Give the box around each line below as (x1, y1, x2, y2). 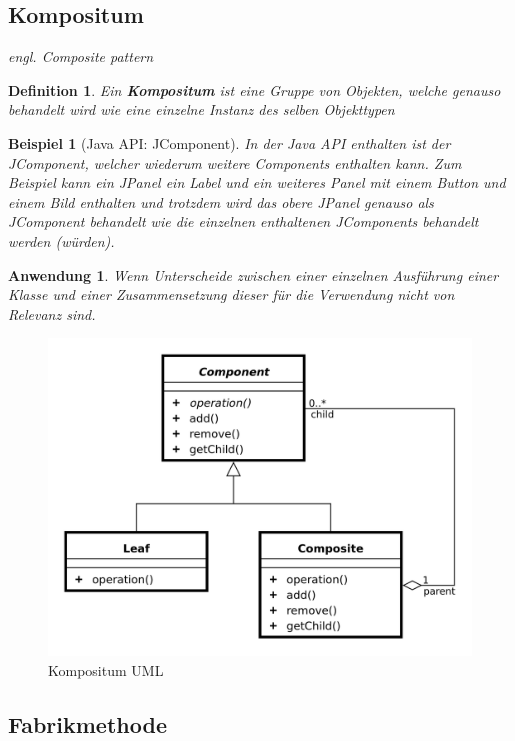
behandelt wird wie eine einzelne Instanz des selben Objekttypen (8, 99, 395, 120)
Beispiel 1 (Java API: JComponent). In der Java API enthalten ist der (8, 132, 451, 153)
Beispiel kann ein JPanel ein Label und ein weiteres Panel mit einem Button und (8, 172, 506, 193)
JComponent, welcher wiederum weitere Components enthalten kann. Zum (8, 152, 462, 173)
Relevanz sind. (8, 303, 96, 324)
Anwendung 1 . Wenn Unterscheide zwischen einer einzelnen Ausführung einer (8, 264, 499, 285)
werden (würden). (8, 230, 115, 251)
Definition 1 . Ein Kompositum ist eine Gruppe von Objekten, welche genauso (8, 79, 501, 100)
